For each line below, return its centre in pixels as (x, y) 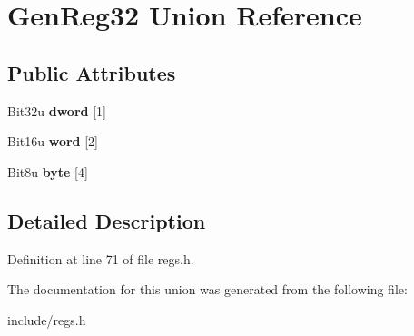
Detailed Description (107, 220)
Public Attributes (92, 72)
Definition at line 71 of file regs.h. (101, 258)
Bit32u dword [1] (57, 110)
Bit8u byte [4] (48, 171)
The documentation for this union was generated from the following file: (207, 289)
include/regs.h (47, 319)
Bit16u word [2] (53, 141)
